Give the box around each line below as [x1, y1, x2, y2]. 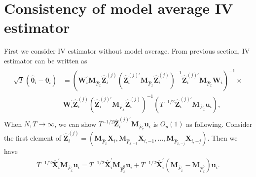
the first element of [4, 133, 61, 143]
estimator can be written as [4, 55, 87, 65]
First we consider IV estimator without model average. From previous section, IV [4, 46, 250, 56]
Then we [211, 133, 238, 143]
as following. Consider [186, 118, 253, 129]
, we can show [54, 118, 97, 129]
